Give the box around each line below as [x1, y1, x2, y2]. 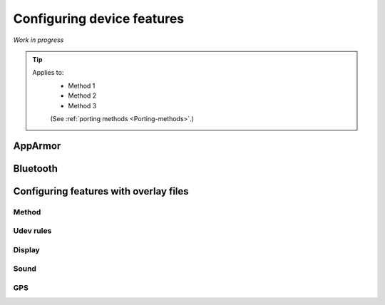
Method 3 [68, 101, 97, 110]
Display [13, 244, 41, 254]
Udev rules [13, 226, 52, 236]
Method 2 [68, 91, 97, 100]
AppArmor [13, 140, 61, 152]
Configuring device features [13, 11, 185, 26]
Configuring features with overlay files [13, 185, 189, 197]
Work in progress [13, 36, 64, 44]
